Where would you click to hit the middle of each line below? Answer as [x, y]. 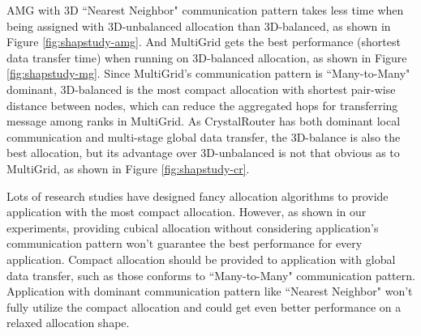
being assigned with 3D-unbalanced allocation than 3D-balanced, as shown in [199, 26]
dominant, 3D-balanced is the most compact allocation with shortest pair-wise [201, 89]
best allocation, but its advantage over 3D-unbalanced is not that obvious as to [203, 153]
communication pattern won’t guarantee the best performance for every [185, 243]
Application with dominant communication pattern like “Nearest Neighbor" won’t [210, 291]
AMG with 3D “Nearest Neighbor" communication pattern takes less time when [205, 10]
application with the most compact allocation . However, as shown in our [187, 212]
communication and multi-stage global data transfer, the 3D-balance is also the [204, 136]
